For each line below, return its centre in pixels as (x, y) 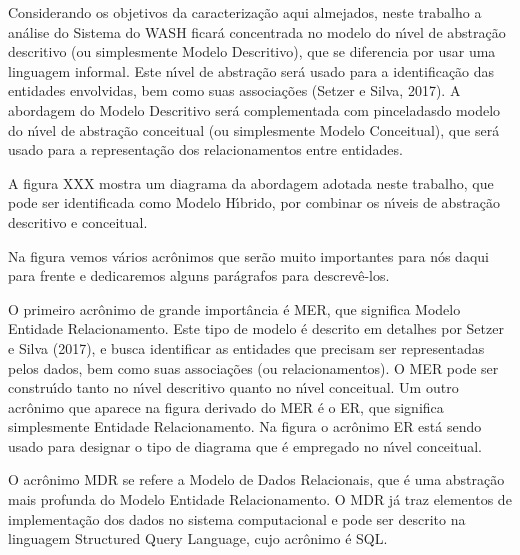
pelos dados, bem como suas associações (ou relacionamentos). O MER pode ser (253, 367)
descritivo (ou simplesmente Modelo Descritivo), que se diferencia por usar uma (252, 51)
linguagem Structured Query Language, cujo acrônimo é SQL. (198, 538)
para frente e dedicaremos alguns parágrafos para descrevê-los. (199, 275)
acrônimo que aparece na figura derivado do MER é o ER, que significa (226, 406)
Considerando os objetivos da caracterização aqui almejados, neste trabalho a (245, 12)
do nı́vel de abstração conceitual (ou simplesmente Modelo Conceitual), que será (254, 129)
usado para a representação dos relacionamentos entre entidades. (205, 149)
